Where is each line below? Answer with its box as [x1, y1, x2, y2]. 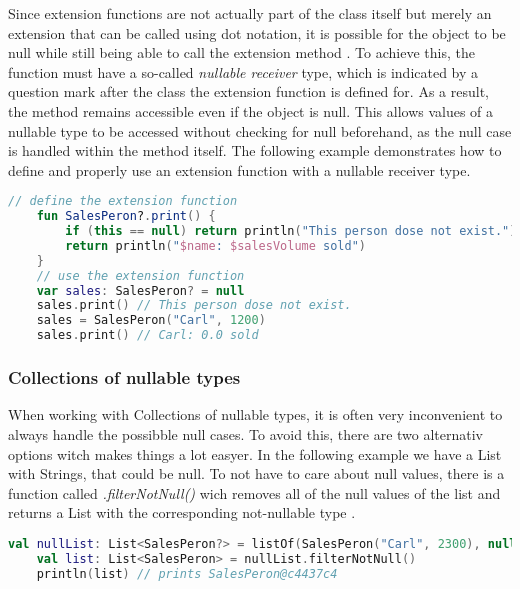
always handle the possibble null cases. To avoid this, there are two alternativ [8, 423, 484, 444]
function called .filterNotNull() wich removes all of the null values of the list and [8, 482, 501, 503]
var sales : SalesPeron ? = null [36, 283, 245, 298]
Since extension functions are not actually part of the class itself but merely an [8, 3, 492, 23]
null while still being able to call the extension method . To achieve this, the [8, 42, 475, 63]
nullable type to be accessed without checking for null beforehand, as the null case [8, 120, 512, 141]
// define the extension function [8, 194, 238, 209]
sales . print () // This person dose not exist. [36, 298, 352, 313]
